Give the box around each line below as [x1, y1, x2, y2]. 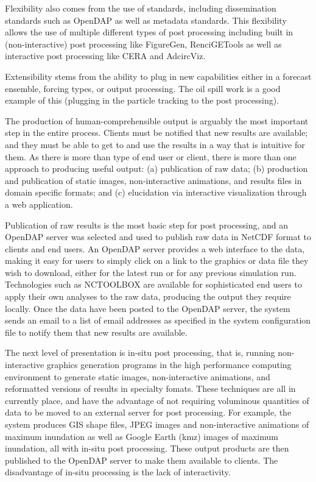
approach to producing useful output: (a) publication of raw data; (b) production [5, 162, 308, 175]
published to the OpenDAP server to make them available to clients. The [5, 453, 278, 466]
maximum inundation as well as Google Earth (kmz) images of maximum [5, 430, 278, 442]
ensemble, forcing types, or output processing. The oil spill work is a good [5, 82, 281, 94]
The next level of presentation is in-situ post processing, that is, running [5, 346, 275, 359]
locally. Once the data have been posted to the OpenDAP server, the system [5, 302, 290, 314]
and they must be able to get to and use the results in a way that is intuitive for [5, 138, 305, 151]
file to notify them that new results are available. [5, 325, 188, 338]
